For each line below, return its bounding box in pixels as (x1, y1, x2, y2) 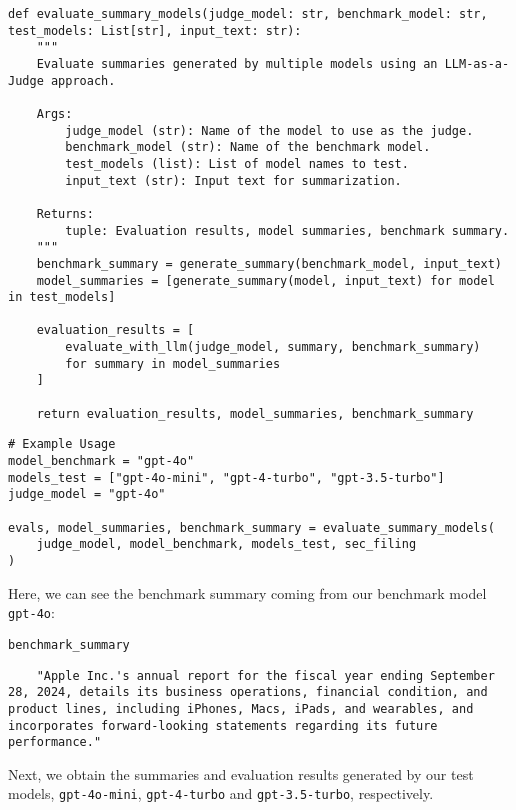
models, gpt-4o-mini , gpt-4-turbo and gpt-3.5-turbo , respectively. (8, 783, 434, 804)
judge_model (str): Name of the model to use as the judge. (65, 123, 474, 138)
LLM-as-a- (444, 56, 510, 71)
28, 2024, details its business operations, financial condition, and (8, 685, 488, 700)
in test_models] (8, 290, 116, 305)
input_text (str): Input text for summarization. (65, 173, 402, 188)
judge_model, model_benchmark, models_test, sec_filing (36, 537, 417, 552)
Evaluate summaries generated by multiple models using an (36, 56, 438, 71)
